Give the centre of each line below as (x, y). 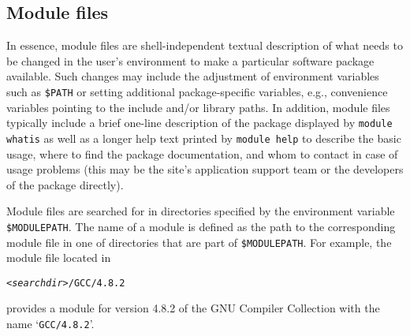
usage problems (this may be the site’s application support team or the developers (205, 169)
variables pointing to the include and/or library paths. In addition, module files (198, 107)
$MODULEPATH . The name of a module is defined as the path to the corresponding (201, 226)
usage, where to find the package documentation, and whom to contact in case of (202, 153)
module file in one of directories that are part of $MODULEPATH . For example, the (199, 242)
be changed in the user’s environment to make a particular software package (190, 60)
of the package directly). (65, 184)
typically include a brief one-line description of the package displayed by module (199, 123)
